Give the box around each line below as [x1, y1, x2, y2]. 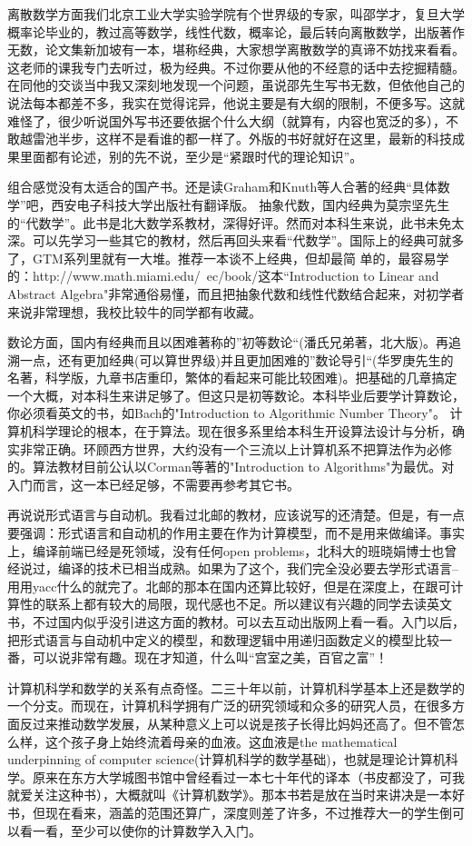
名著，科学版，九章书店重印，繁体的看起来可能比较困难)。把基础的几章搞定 [7, 368, 457, 387]
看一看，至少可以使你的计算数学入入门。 [19, 821, 261, 840]
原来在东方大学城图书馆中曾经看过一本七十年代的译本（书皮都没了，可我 [32, 767, 465, 786]
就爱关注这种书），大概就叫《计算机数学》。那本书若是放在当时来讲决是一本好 [7, 785, 465, 804]
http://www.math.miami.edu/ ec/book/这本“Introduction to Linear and [32, 266, 439, 285]
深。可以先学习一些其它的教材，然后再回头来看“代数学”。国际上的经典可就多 [7, 231, 465, 250]
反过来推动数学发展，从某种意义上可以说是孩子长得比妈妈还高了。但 [19, 713, 427, 732]
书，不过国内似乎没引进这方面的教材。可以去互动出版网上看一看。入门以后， [7, 612, 465, 631]
